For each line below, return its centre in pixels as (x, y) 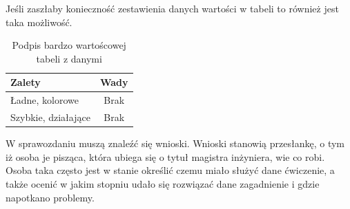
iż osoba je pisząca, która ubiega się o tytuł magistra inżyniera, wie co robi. (165, 156)
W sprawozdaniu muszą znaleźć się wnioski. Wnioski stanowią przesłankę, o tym (175, 143)
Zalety (26, 82)
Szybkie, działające (50, 117)
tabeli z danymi (69, 58)
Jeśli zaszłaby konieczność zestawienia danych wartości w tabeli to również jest (172, 8)
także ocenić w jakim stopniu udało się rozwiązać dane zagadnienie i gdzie (163, 183)
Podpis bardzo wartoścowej (69, 45)
